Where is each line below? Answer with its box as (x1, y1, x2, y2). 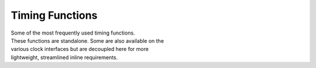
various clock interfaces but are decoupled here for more (11, 46, 149, 53)
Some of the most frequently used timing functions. (11, 29, 135, 36)
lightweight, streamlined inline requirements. (11, 53, 118, 61)
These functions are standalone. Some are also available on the (11, 37, 164, 44)
